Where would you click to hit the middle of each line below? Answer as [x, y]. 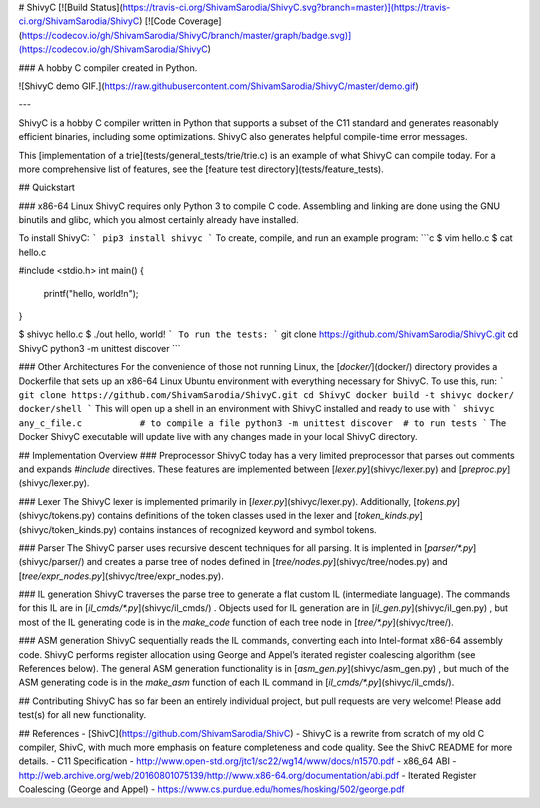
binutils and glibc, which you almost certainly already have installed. [158, 220]
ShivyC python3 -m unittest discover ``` [99, 348]
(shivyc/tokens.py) [57, 516]
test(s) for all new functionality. [82, 715]
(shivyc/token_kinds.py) [67, 529]
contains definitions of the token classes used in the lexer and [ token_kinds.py [258, 516]
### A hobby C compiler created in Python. [108, 67]
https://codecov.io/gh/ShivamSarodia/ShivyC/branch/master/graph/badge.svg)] [186, 35]
